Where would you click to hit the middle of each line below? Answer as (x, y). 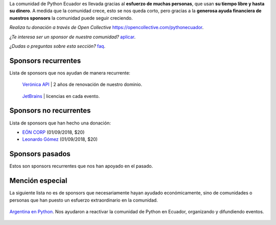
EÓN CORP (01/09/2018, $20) (53, 132)
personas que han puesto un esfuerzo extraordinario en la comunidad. (84, 200)
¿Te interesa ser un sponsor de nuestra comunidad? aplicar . (72, 37)
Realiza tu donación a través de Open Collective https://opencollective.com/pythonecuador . (107, 28)
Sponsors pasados (40, 154)
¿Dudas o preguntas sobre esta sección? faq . (57, 46)
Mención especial (38, 181)
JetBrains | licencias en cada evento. (61, 96)
